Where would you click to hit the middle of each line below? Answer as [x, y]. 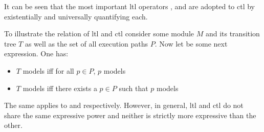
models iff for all [48, 70]
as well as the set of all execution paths [86, 43]
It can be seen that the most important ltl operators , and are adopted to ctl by [130, 6]
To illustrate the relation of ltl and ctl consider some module [99, 34]
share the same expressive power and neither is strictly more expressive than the [130, 115]
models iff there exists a [60, 88]
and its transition [233, 34]
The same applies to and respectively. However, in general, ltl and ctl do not [124, 105]
